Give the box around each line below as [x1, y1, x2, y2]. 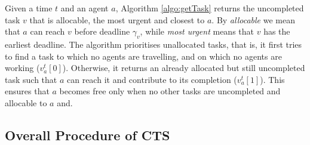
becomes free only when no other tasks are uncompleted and [59, 85, 281, 97]
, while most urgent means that [140, 25, 254, 38]
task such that [5, 73, 57, 85]
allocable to [5, 96, 47, 109]
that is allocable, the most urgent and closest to [29, 13, 205, 26]
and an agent [60, 2, 109, 14]
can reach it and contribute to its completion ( [67, 73, 237, 85]
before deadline [74, 25, 130, 38]
